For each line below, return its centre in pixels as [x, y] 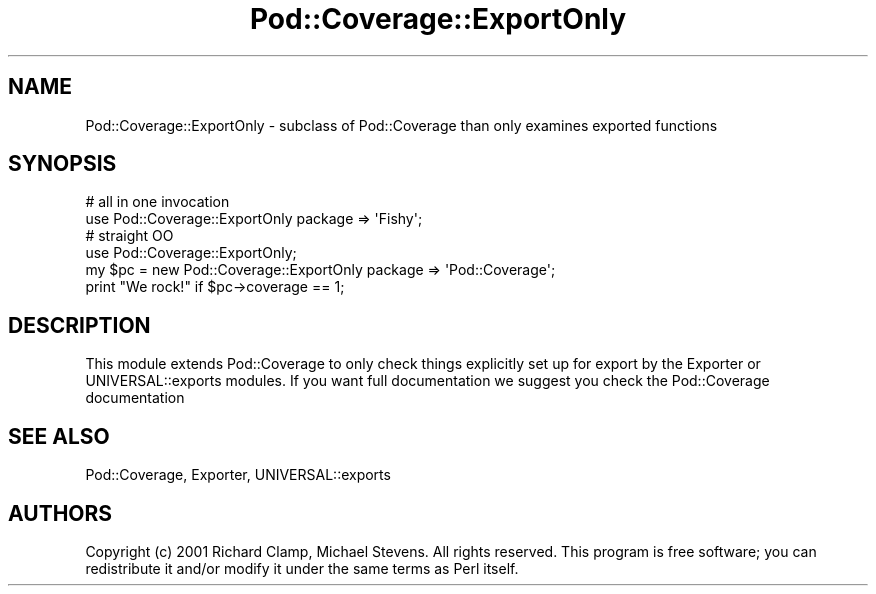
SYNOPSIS [62, 164]
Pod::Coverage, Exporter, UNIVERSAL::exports [238, 475]
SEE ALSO [59, 436]
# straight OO [129, 236]
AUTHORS [60, 513]
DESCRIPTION [79, 325]
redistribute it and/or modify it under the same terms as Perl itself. [302, 568]
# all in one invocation [157, 202]
